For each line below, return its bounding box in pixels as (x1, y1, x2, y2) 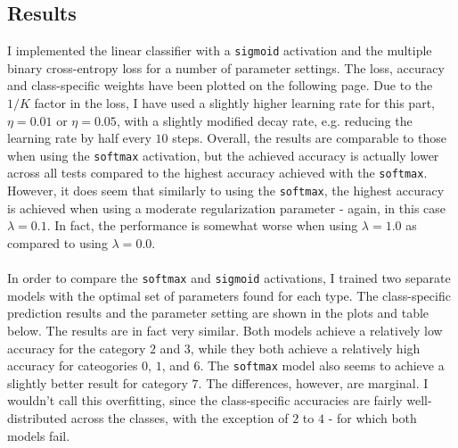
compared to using (7, 233, 108, 252)
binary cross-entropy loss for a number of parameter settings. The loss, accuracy (7, 58, 445, 77)
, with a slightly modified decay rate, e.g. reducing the (116, 111, 413, 129)
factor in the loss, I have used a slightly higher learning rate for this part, (34, 94, 435, 112)
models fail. (7, 426, 70, 444)
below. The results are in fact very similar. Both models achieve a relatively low (7, 321, 443, 340)
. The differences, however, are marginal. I (198, 373, 429, 392)
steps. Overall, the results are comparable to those (172, 129, 446, 147)
